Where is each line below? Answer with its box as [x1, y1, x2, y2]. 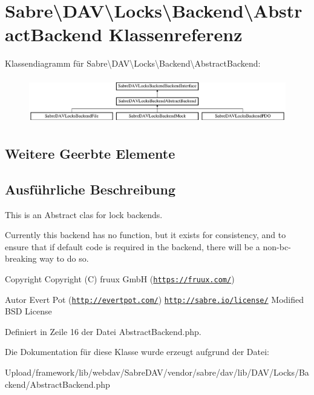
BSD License [5, 305, 52, 317]
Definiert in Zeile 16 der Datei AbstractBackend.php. [5, 325, 201, 337]
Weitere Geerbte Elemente [5, 144, 175, 163]
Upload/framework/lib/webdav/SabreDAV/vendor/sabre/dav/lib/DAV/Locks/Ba [5, 366, 309, 379]
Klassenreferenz [108, 22, 243, 47]
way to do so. [39, 252, 89, 265]
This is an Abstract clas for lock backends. [5, 208, 163, 221]
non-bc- [263, 240, 291, 253]
